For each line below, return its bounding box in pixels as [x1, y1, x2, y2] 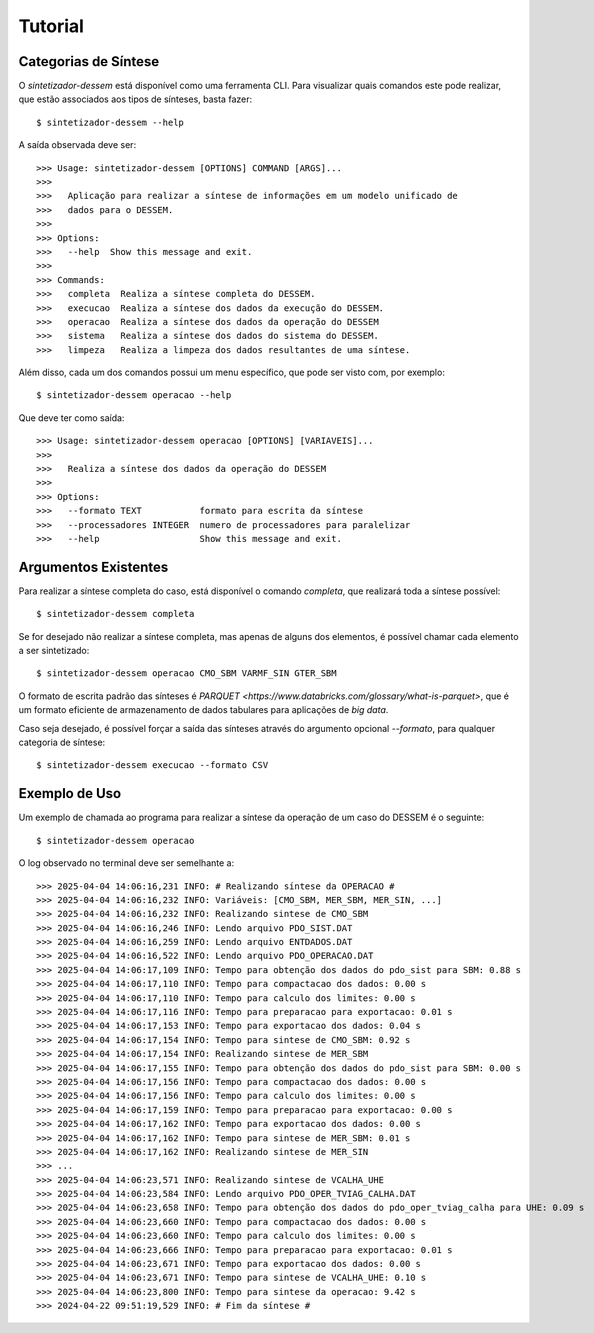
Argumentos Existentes [18, 558, 169, 575]
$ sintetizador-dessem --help [36, 116, 185, 128]
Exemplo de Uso [18, 785, 122, 802]
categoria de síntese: [18, 736, 106, 749]
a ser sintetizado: [18, 645, 90, 657]
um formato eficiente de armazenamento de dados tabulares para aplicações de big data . [18, 704, 389, 716]
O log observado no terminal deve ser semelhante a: [18, 857, 235, 869]
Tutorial [18, 15, 85, 37]
